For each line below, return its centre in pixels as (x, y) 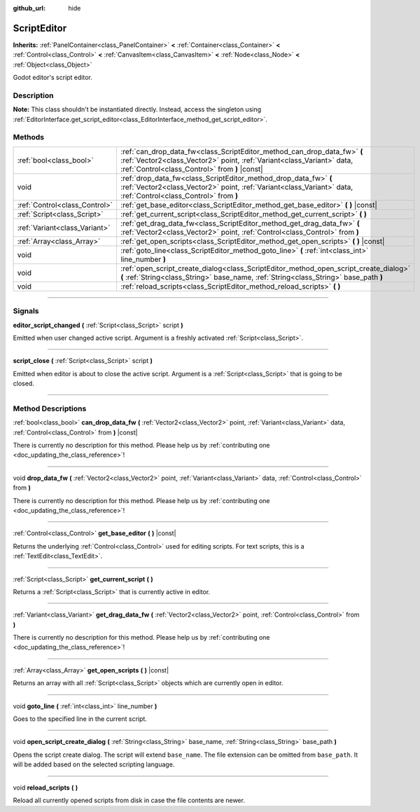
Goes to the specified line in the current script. (80, 719)
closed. (23, 384)
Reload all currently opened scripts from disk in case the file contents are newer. (129, 800)
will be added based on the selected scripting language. (94, 764)
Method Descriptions (50, 408)
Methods (29, 137)
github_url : (29, 8)
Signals (26, 311)
